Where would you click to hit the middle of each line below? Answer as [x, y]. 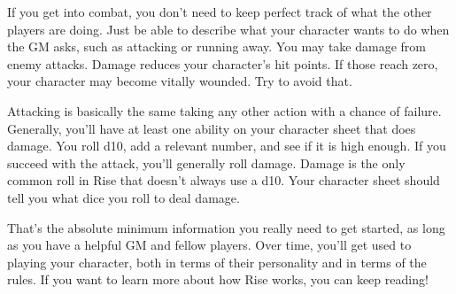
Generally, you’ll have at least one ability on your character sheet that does [212, 128]
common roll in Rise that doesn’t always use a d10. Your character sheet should [224, 180]
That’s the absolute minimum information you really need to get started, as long [226, 227]
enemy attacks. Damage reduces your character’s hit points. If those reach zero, [223, 63]
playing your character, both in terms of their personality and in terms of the [217, 262]
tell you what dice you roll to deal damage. [124, 197]
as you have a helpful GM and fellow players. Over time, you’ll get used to [209, 245]
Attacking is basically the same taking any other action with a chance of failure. [224, 110]
